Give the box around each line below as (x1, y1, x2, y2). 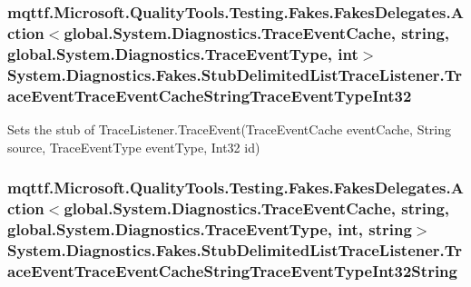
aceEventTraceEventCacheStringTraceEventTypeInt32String (7, 259, 457, 282)
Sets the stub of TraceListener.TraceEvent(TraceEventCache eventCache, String (7, 119, 452, 138)
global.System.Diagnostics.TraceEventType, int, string (7, 217, 412, 240)
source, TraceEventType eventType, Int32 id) (7, 137, 260, 156)
